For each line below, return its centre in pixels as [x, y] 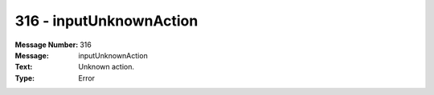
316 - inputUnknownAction [106, 21]
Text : [24, 67]
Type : [25, 78]
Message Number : [47, 45]
